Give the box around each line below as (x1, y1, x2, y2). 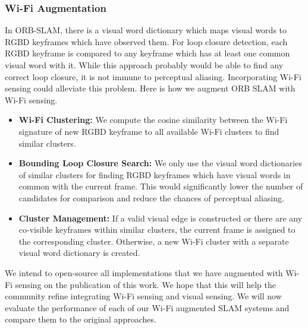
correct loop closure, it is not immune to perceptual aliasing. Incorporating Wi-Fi (5, 70, 301, 83)
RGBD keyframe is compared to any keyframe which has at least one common (5, 47, 290, 59)
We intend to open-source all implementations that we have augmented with (5, 266, 283, 279)
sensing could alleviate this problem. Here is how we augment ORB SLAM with (5, 82, 296, 94)
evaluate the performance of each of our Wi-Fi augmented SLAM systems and (5, 301, 290, 314)
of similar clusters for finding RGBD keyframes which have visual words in (18, 168, 291, 181)
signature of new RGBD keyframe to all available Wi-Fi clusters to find (18, 125, 279, 137)
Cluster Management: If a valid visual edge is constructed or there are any (18, 211, 303, 224)
